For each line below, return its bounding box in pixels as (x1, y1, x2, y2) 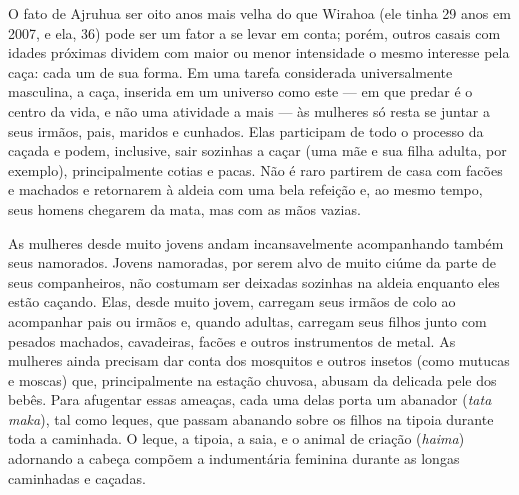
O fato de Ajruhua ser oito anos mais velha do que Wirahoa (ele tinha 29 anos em (8, 3, 511, 23)
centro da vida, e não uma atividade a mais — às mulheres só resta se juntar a (8, 100, 491, 121)
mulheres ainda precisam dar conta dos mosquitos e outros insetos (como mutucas (8, 350, 510, 371)
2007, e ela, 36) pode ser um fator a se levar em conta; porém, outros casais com (8, 22, 501, 43)
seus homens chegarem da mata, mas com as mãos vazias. (8, 198, 361, 219)
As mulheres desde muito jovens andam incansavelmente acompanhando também (8, 232, 504, 253)
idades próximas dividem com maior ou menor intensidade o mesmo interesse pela (8, 42, 510, 63)
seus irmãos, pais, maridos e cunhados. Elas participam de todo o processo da (8, 120, 484, 141)
